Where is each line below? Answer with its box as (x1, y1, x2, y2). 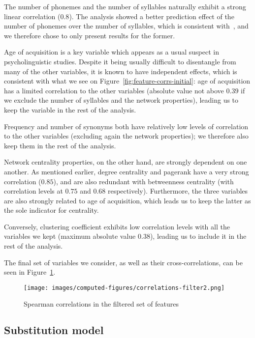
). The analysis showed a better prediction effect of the (69, 11, 234, 21)
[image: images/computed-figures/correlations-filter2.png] (24, 284, 225, 291)
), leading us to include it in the (150, 231, 247, 241)
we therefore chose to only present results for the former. (4, 30, 175, 40)
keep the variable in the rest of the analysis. (4, 104, 136, 114)
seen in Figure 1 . (4, 267, 56, 277)
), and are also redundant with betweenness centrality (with (53, 176, 234, 186)
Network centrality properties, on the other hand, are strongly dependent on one (4, 157, 247, 167)
